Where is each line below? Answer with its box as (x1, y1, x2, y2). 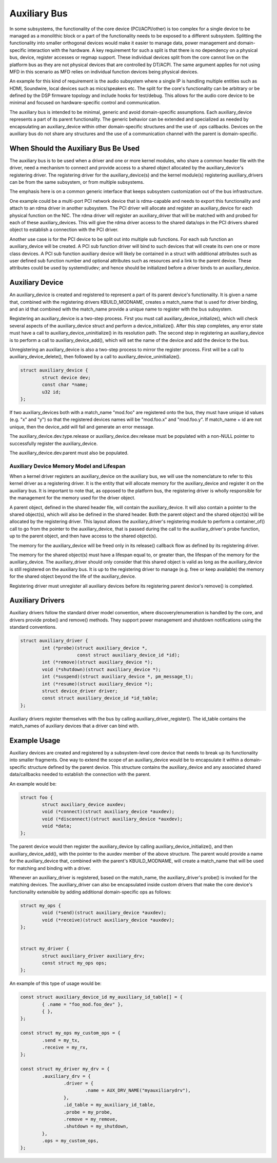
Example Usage (9, 736, 61, 745)
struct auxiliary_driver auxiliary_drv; (42, 953, 145, 959)
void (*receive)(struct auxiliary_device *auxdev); (42, 917, 175, 923)
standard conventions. (9, 624, 57, 630)
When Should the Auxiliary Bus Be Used (9, 144, 140, 152)
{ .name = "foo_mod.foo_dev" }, (42, 1001, 123, 1007)
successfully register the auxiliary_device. (9, 440, 98, 447)
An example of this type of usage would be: (9, 980, 102, 986)
